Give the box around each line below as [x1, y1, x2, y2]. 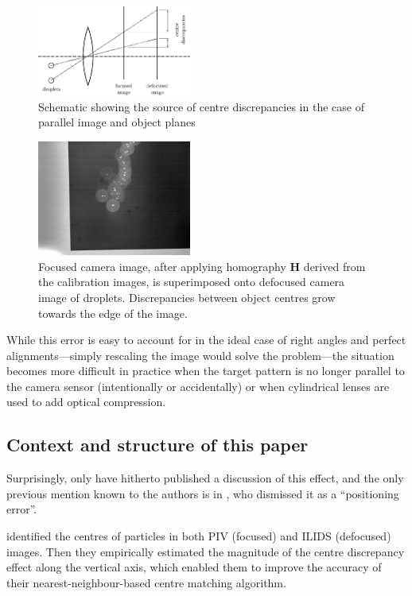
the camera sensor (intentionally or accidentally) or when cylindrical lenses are [6, 377, 390, 394]
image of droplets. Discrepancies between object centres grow [38, 288, 336, 305]
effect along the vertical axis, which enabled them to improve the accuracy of [6, 559, 382, 575]
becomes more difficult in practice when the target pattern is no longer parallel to [6, 362, 405, 379]
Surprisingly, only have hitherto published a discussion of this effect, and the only [6, 470, 404, 486]
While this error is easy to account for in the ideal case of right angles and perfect [6, 331, 406, 348]
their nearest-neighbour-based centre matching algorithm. [6, 574, 286, 590]
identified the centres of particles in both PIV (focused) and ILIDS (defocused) [6, 528, 391, 544]
